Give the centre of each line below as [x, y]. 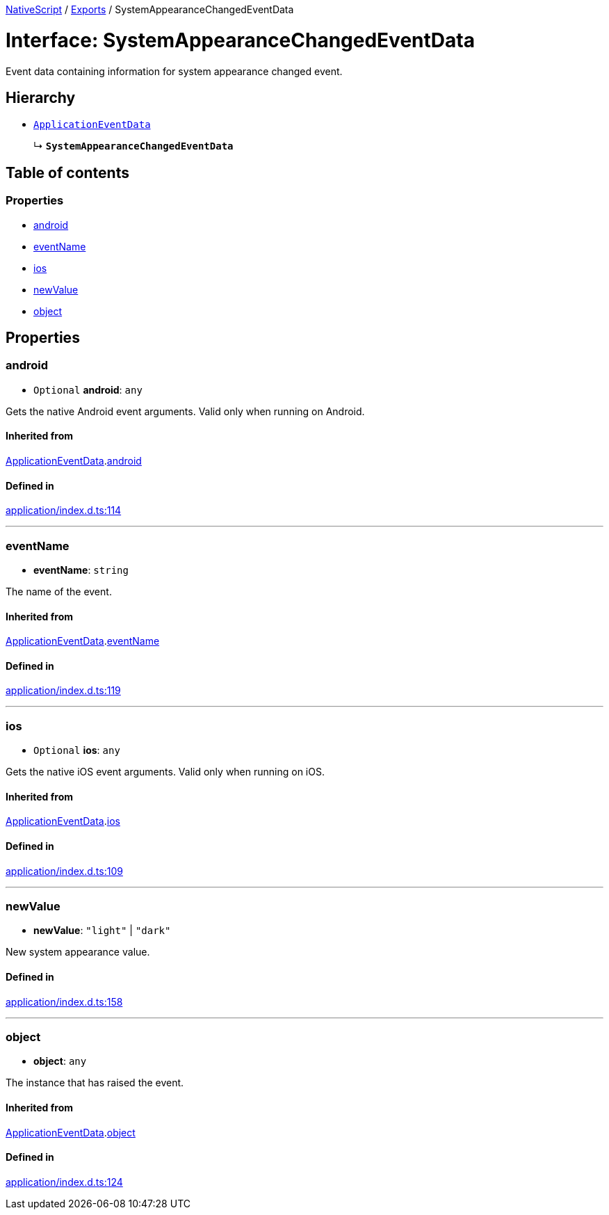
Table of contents [67, 172]
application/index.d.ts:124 [64, 1182]
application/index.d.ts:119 [63, 691]
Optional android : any [88, 389]
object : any [60, 1061]
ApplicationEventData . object [71, 1132]
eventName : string [81, 570]
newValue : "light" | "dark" [102, 931]
